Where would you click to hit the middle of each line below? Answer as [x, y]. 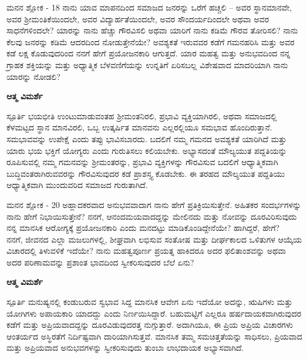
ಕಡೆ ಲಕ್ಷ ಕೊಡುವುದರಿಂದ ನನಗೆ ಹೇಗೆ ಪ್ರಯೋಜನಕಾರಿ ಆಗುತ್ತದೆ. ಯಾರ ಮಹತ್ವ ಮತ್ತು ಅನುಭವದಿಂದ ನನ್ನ [149, 53]
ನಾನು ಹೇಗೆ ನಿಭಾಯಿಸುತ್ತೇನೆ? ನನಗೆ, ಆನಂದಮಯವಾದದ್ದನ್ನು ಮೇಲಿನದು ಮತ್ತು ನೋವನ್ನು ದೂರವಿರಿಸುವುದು [152, 216]
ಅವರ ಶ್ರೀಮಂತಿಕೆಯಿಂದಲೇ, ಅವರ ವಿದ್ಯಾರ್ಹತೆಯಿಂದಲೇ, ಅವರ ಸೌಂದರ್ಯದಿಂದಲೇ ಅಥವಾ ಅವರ [138, 19]
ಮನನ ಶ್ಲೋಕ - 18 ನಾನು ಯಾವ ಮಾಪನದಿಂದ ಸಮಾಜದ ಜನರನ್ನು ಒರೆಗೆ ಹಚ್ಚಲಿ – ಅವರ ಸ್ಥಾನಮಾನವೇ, [149, 7]
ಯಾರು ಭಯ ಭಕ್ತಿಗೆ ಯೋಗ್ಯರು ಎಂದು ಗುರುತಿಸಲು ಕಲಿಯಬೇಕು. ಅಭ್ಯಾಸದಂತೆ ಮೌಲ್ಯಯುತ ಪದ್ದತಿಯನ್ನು [147, 150]
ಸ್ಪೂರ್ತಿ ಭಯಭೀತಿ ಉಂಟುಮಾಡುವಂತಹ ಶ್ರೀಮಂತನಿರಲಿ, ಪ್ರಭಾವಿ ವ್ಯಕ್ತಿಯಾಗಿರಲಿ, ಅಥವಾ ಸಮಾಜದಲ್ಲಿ [142, 115]
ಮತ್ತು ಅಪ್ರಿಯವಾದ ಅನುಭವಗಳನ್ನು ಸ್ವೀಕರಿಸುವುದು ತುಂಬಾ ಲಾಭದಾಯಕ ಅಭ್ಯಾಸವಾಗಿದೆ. [125, 348]
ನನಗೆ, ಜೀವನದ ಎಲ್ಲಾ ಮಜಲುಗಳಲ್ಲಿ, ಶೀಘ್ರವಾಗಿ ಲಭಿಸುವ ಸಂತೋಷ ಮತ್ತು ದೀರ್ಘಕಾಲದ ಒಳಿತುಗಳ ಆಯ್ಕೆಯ [154, 239]
